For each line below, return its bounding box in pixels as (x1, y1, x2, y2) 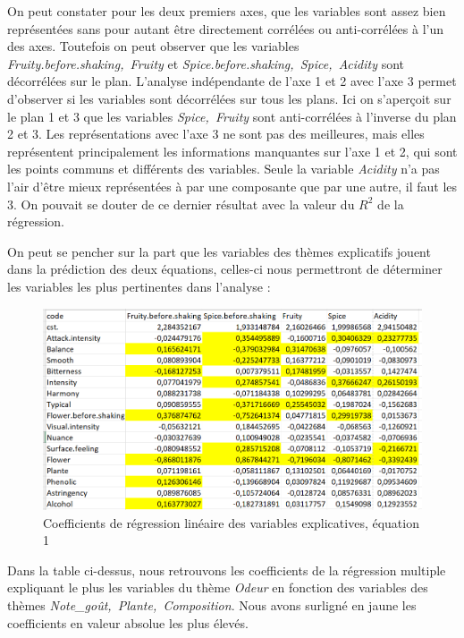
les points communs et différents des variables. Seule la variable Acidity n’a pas (7, 159, 440, 178)
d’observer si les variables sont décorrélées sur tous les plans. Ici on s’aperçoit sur (7, 89, 451, 107)
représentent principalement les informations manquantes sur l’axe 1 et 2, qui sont (7, 141, 458, 160)
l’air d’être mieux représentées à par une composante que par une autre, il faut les (7, 176, 458, 195)
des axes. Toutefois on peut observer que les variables (7, 37, 299, 55)
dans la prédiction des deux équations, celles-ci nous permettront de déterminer (7, 259, 443, 278)
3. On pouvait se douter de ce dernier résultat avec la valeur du (7, 194, 355, 213)
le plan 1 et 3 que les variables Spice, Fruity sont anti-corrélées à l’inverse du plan (7, 106, 457, 125)
